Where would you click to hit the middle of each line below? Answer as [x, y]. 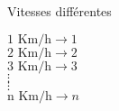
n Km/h [30, 96]
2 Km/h [29, 53]
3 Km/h [29, 66]
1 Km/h [29, 39]
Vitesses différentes [59, 11]
